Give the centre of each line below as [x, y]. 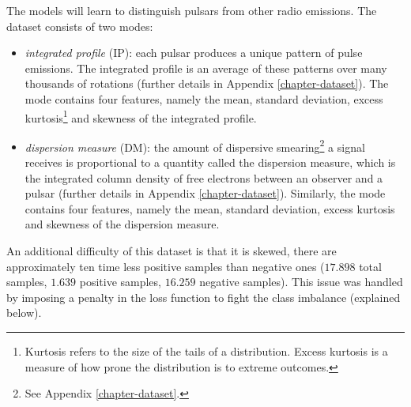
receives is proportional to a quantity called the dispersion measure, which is [210, 162]
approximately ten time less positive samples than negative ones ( [166, 266]
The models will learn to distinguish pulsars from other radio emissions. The [192, 10]
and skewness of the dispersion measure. [122, 224]
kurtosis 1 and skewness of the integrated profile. [141, 116]
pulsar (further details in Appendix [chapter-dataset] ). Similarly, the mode [205, 193]
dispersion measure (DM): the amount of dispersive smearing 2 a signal [195, 145]
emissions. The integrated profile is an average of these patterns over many [206, 68]
